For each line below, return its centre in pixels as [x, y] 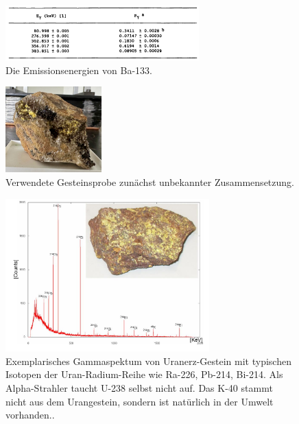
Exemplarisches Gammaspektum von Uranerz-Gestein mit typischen [148, 361]
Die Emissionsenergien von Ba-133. [79, 70]
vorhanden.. [30, 415]
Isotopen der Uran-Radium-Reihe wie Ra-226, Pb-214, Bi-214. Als [144, 374]
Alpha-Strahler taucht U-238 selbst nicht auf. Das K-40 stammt [139, 388]
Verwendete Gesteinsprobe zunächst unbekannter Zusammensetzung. [150, 182]
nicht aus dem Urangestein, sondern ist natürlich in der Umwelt [140, 401]
